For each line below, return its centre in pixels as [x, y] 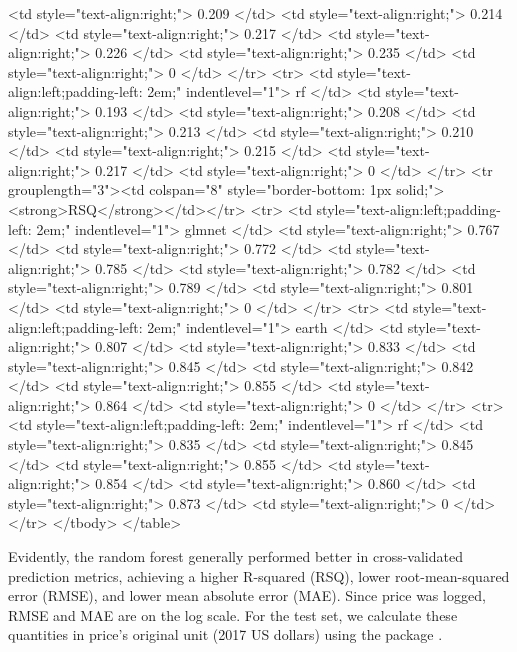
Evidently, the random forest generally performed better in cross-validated [235, 556]
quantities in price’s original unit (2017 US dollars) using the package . [225, 634]
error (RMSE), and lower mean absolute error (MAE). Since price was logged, [247, 595]
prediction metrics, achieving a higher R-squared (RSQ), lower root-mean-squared [259, 575]
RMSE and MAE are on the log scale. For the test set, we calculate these [233, 614]
